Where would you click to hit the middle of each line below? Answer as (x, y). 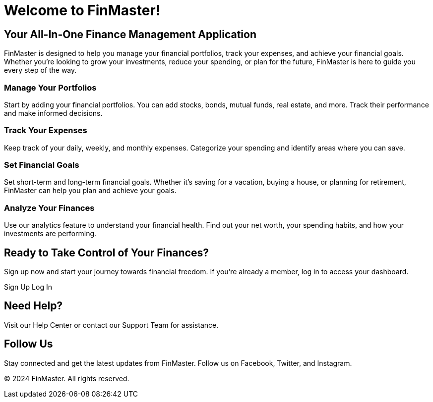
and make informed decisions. (53, 113)
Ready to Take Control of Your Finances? (106, 252)
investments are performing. (50, 234)
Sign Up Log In (28, 287)
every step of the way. (40, 70)
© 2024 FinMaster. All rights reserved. (67, 378)
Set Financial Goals (42, 165)
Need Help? (33, 306)
